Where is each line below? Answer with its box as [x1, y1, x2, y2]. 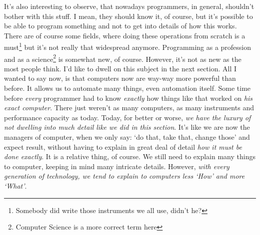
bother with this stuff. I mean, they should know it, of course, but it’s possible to [4, 10, 253, 21]
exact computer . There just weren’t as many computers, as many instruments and [4, 102, 254, 113]
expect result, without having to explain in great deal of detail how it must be [4, 141, 242, 152]
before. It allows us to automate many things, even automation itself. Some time [4, 83, 251, 93]
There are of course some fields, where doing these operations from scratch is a [4, 30, 245, 40]
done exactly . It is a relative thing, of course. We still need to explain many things [4, 151, 255, 162]
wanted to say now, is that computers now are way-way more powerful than [4, 73, 236, 83]
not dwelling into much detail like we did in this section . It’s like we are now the [4, 122, 250, 132]
